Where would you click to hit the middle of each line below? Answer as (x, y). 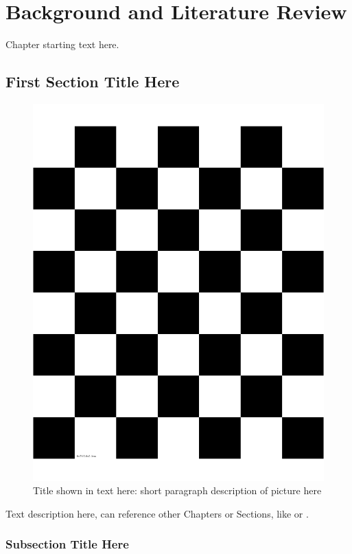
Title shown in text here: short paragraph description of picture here (177, 490)
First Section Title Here (93, 81)
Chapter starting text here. (62, 44)
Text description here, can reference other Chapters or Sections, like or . (157, 513)
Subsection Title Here (67, 544)
